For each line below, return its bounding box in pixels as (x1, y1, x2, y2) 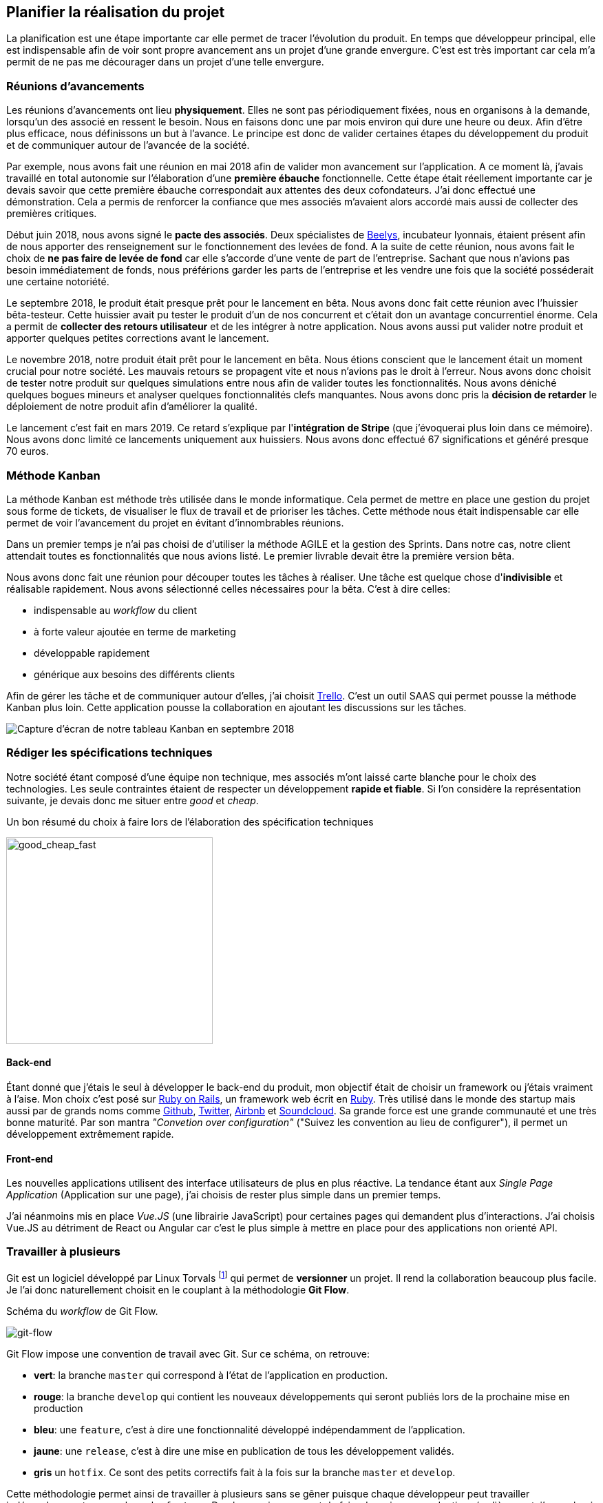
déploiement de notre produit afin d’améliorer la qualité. (6, 400, 257, 413)
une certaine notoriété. (6, 276, 109, 288)
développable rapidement (34, 646, 150, 659)
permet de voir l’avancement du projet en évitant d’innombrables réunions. (6, 516, 344, 529)
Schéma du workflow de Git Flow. (6, 1305, 158, 1317)
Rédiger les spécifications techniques (6, 746, 213, 760)
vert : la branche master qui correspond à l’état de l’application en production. (34, 1369, 388, 1381)
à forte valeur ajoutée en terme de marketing (34, 625, 236, 637)
